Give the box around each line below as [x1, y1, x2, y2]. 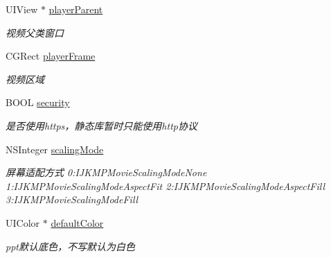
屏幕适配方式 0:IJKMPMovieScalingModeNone [6, 165, 207, 180]
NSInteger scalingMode [6, 141, 104, 156]
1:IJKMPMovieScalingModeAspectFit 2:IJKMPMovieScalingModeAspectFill [6, 178, 325, 193]
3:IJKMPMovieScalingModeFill [6, 192, 138, 207]
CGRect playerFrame [6, 49, 96, 63]
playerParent [48, 2, 103, 16]
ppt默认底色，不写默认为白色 [6, 239, 135, 253]
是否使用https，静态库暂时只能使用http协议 [6, 118, 197, 132]
